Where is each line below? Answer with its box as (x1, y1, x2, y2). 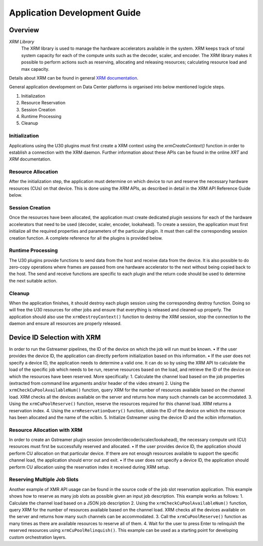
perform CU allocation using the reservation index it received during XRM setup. (9, 464, 170, 470)
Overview (9, 26, 39, 34)
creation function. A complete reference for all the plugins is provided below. (9, 235, 163, 241)
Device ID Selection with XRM (9, 333, 101, 342)
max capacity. (21, 66, 50, 72)
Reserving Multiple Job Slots (9, 476, 79, 483)
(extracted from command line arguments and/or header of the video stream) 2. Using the (9, 381, 189, 386)
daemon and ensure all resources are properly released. (9, 321, 122, 326)
